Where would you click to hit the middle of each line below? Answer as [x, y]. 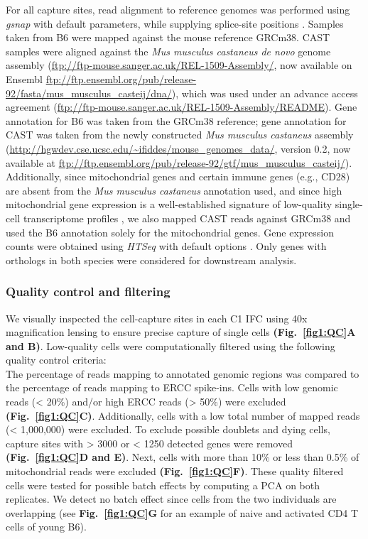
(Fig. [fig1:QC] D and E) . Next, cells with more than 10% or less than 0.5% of [183, 457]
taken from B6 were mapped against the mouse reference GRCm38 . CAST [168, 37]
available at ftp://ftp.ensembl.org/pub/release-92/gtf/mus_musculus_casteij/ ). [179, 162]
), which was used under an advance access [265, 93]
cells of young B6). [46, 527]
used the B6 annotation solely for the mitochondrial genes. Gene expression [170, 232]
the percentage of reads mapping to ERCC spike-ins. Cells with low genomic [172, 387]
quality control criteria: [56, 360]
